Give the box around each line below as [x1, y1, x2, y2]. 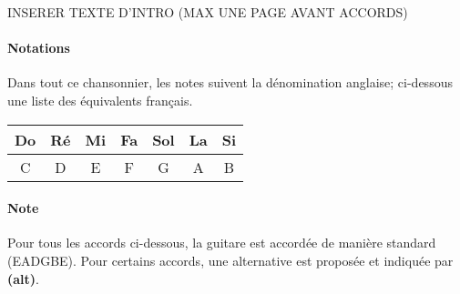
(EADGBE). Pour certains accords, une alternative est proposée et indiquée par [7, 250, 454, 269]
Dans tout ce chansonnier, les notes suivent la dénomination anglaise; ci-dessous [7, 73, 453, 92]
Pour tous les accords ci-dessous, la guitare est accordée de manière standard [7, 233, 436, 252]
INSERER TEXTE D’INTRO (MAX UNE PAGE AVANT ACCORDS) [7, 3, 408, 21]
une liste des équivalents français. [7, 90, 193, 109]
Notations [7, 38, 70, 57]
